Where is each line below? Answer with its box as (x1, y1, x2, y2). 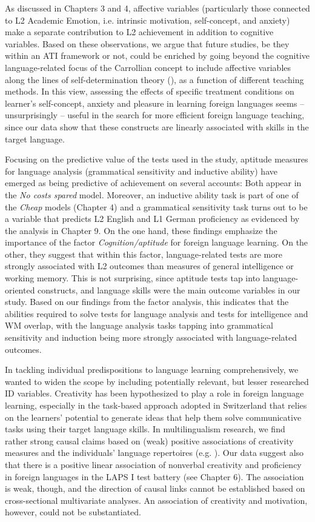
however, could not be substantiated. (5, 506, 141, 518)
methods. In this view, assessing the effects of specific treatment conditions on (5, 85, 294, 98)
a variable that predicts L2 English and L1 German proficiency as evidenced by (5, 212, 300, 225)
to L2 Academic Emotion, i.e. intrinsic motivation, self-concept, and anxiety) (5, 13, 290, 26)
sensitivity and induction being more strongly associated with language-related (5, 331, 297, 344)
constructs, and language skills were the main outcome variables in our (38, 283, 300, 296)
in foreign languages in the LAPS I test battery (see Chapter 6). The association (5, 470, 304, 483)
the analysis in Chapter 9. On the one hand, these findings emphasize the (5, 224, 277, 236)
